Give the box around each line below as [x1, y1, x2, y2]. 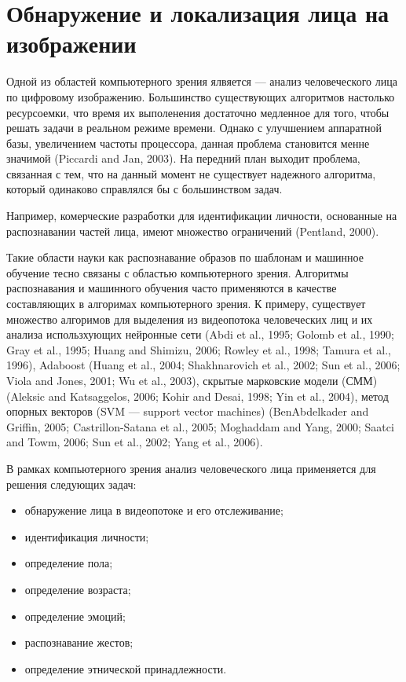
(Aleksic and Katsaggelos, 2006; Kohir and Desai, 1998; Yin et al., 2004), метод [6, 387, 389, 404]
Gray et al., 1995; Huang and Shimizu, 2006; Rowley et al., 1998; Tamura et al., [6, 341, 391, 357]
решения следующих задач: [6, 475, 137, 492]
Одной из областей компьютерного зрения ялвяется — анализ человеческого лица [6, 73, 397, 90]
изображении [6, 27, 137, 60]
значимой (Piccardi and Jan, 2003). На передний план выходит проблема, [6, 150, 360, 167]
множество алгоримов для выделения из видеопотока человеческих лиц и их [6, 310, 373, 327]
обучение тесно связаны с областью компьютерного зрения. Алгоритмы [6, 264, 349, 280]
